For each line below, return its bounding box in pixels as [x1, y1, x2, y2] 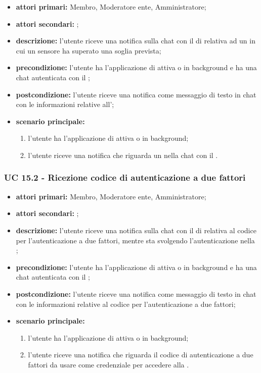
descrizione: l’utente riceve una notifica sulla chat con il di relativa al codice [16, 225, 256, 235]
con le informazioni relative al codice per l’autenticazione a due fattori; [16, 298, 236, 309]
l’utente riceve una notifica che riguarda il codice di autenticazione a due [28, 349, 253, 360]
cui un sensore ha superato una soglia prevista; [16, 45, 161, 56]
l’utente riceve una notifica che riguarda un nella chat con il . [28, 149, 218, 160]
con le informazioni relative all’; [16, 99, 114, 110]
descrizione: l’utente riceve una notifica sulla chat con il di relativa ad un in [16, 35, 255, 46]
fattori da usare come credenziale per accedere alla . [28, 359, 189, 369]
